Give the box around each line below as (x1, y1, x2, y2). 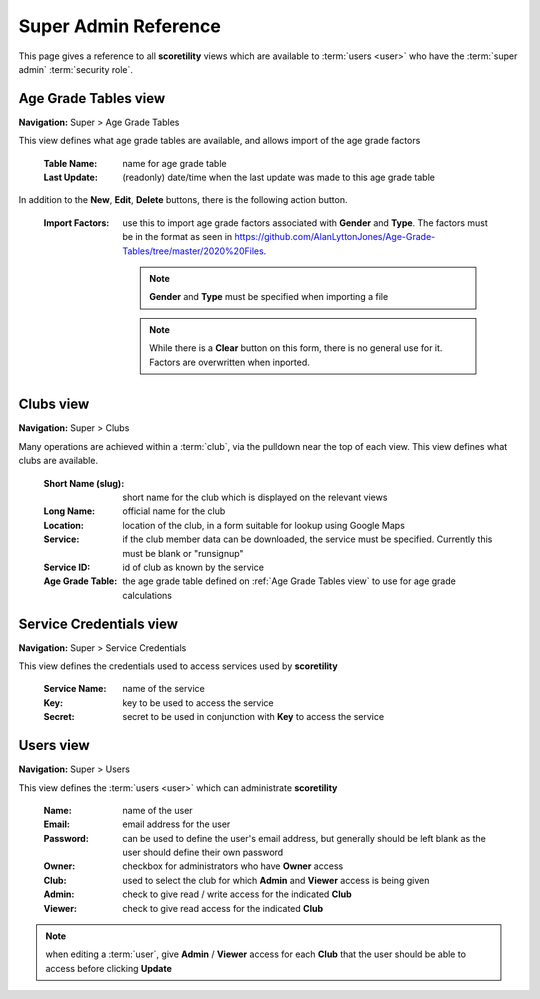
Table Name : (43, 157, 98, 169)
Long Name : (43, 505, 95, 517)
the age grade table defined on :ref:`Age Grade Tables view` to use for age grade (122, 575, 457, 587)
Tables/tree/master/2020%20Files (122, 245, 264, 257)
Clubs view (18, 396, 90, 413)
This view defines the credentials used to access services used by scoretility (18, 660, 339, 672)
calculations (122, 589, 172, 601)
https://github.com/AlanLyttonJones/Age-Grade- (234, 231, 436, 243)
